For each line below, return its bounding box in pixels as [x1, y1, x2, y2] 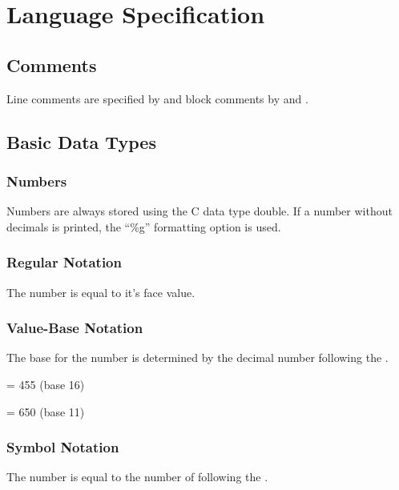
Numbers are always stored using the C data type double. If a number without [6, 203, 393, 219]
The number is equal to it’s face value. [6, 283, 195, 300]
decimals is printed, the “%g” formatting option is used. [6, 218, 281, 235]
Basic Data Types [6, 129, 156, 154]
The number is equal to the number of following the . [6, 468, 268, 485]
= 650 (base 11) [6, 403, 85, 420]
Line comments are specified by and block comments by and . [6, 90, 308, 106]
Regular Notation [6, 252, 122, 272]
